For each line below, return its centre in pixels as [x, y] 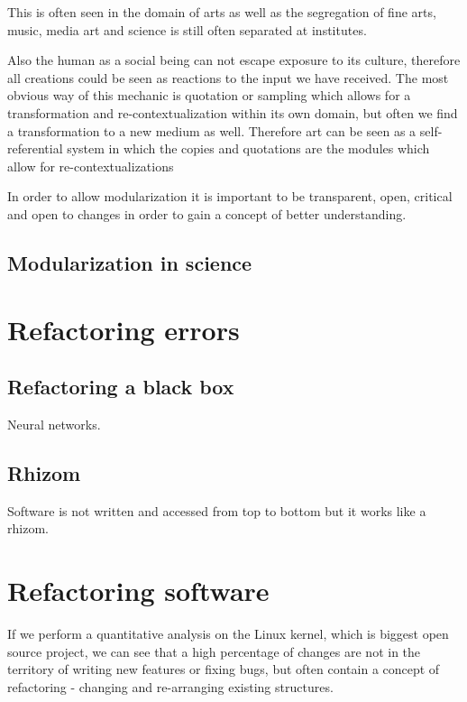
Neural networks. [54, 424]
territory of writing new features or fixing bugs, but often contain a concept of [224, 669]
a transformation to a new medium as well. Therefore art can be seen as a [212, 130]
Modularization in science [130, 262]
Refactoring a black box [121, 387]
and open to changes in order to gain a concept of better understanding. [207, 213]
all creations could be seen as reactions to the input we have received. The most [228, 77]
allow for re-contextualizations [91, 166]
